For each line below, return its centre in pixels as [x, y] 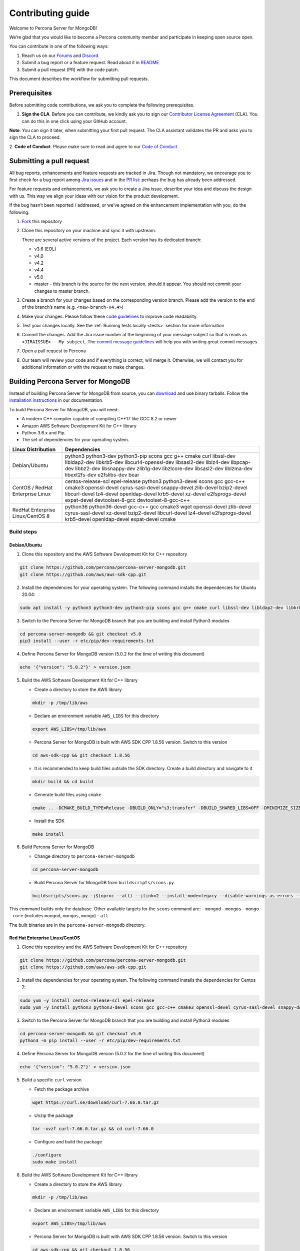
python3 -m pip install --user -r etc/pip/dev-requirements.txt [100, 1041]
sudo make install [55, 1162]
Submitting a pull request [49, 161]
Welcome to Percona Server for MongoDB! [53, 28]
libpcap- [241, 462]
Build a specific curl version [52, 1080]
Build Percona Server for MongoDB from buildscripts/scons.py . [105, 882]
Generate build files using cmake [68, 794]
